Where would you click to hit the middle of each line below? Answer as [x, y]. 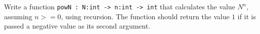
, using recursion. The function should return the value [145, 16]
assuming [18, 16]
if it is [247, 16]
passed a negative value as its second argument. [77, 26]
